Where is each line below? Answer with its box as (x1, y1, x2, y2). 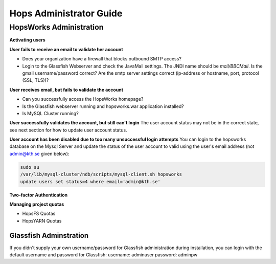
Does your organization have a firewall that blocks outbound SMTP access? (22, 56, 181, 62)
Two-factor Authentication (9, 192, 68, 198)
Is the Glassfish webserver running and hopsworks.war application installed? (22, 103, 184, 109)
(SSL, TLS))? (22, 77, 49, 83)
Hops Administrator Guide (9, 8, 123, 19)
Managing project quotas (9, 201, 64, 207)
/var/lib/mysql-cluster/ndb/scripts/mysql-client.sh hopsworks (20, 171, 182, 178)
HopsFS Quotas (22, 210, 56, 217)
